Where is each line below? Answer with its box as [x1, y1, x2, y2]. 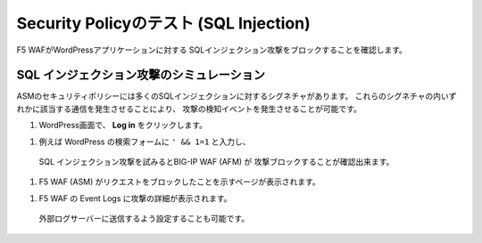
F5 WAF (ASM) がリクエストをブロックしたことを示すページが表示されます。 [38, 176, 320, 187]
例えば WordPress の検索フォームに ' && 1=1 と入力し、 [38, 136, 251, 147]
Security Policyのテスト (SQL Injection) [16, 13, 312, 33]
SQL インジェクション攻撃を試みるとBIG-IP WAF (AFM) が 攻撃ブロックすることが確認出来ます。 [38, 157, 395, 167]
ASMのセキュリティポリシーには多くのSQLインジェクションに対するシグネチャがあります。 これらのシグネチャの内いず [16, 91, 457, 101]
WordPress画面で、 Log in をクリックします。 [38, 120, 208, 131]
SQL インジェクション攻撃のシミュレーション [16, 68, 266, 83]
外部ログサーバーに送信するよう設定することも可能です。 [38, 214, 250, 224]
